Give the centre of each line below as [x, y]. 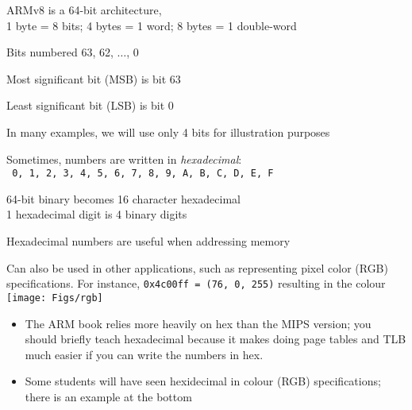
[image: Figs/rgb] [55, 298]
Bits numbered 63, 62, [60, 52]
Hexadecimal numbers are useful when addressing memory [148, 241]
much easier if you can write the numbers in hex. [144, 354]
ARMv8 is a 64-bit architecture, [84, 10]
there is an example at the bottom [108, 396]
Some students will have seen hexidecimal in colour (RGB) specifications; [203, 381]
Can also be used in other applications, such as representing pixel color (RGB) [197, 267]
